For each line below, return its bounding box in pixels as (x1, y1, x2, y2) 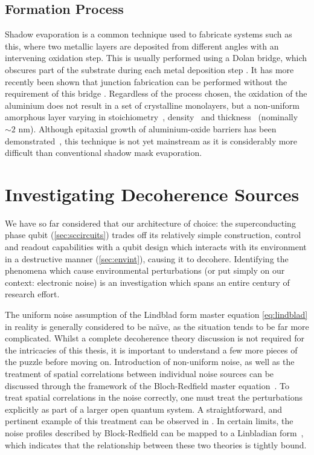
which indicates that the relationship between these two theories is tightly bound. (5, 438, 307, 451)
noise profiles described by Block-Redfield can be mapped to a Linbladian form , (5, 426, 304, 439)
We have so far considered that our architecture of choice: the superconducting (5, 216, 296, 229)
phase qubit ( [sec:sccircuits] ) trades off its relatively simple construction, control (5, 228, 301, 241)
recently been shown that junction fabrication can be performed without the (5, 75, 287, 88)
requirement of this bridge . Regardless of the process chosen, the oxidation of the (5, 87, 307, 100)
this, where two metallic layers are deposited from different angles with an (5, 39, 279, 52)
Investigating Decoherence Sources (5, 181, 300, 206)
